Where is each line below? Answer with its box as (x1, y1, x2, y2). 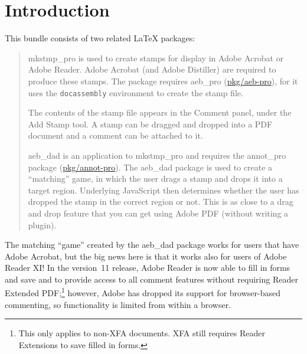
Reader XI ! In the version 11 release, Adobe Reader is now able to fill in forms (5, 261, 290, 274)
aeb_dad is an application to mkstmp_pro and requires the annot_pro (28, 149, 286, 161)
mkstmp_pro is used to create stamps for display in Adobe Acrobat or (28, 51, 284, 64)
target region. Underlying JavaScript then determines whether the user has (28, 183, 299, 196)
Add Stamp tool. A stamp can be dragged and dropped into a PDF (28, 117, 273, 130)
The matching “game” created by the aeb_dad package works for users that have (5, 238, 299, 251)
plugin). (28, 218, 57, 231)
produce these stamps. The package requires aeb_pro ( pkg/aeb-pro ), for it (28, 74, 298, 87)
